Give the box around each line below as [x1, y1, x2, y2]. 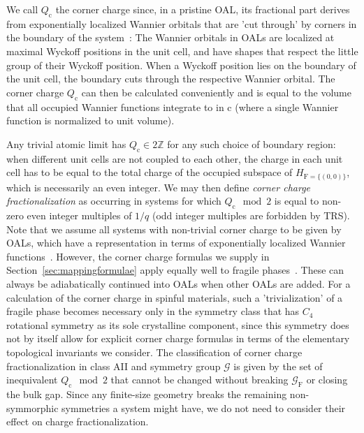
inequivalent [6, 372, 58, 387]
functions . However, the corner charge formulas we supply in [6, 249, 270, 263]
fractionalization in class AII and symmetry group [6, 358, 221, 373]
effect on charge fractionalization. [6, 414, 149, 429]
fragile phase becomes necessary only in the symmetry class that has [6, 304, 300, 318]
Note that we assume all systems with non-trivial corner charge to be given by [6, 221, 342, 236]
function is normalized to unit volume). [6, 113, 175, 128]
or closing [306, 372, 348, 387]
